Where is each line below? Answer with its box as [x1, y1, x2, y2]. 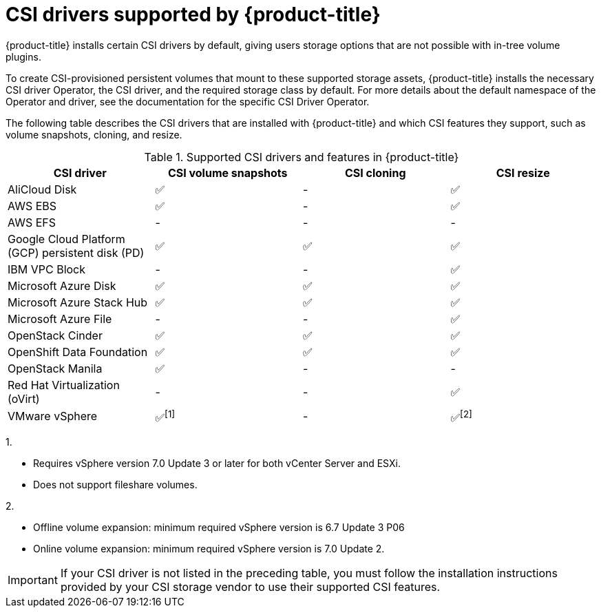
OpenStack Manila [8, 361, 103, 375]
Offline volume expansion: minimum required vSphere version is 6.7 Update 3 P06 [33, 521, 405, 534]
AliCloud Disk [8, 182, 77, 196]
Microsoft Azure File [8, 311, 112, 326]
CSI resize [496, 165, 550, 180]
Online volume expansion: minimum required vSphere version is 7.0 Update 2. [33, 543, 385, 555]
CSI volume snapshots [167, 165, 288, 180]
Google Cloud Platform [8, 231, 125, 246]
